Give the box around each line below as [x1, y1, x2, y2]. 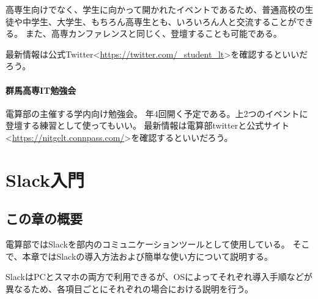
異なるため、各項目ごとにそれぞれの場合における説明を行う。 [6, 282, 253, 295]
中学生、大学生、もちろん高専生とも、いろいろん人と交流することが [22, 15, 297, 28]
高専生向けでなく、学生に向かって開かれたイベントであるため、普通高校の [6, 3, 305, 15]
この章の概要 [6, 209, 83, 228]
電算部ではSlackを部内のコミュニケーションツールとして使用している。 [6, 238, 290, 251]
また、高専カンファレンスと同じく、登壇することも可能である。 [25, 27, 282, 40]
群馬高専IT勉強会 [6, 83, 76, 96]
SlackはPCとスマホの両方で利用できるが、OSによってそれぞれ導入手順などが [6, 270, 312, 283]
